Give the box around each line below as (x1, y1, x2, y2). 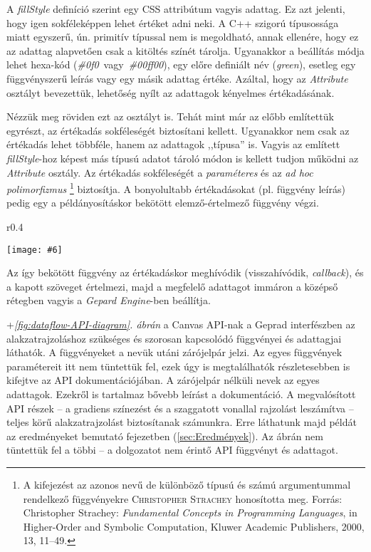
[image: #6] (6, 244, 63, 255)
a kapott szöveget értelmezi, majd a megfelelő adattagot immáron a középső (6, 278, 338, 293)
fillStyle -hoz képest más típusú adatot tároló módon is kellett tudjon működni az (6, 150, 359, 165)
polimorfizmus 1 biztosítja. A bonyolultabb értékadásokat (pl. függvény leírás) (6, 179, 345, 196)
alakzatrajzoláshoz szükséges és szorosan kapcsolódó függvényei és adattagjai (6, 330, 342, 345)
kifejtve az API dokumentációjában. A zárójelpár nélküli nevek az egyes (6, 373, 320, 387)
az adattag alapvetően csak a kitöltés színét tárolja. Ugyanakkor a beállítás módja (6, 43, 365, 58)
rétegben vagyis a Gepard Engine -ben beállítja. (6, 293, 211, 308)
